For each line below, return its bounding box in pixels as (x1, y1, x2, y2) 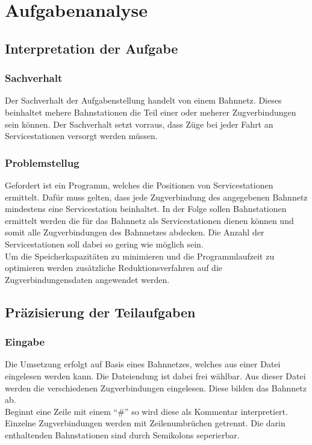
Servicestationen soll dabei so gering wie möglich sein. (5, 237, 204, 250)
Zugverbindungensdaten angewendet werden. (5, 273, 170, 285)
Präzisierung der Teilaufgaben (5, 302, 196, 321)
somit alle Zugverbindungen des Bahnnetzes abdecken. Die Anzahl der (5, 226, 264, 238)
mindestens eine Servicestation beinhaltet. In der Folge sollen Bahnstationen (5, 202, 287, 215)
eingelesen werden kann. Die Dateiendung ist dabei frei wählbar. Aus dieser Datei (5, 369, 306, 382)
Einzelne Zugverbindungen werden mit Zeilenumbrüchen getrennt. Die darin (5, 417, 285, 429)
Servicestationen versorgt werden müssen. (5, 129, 158, 142)
